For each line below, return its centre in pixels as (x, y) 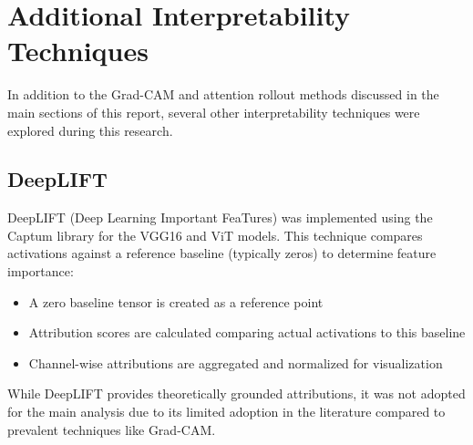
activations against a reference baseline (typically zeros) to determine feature (222, 253)
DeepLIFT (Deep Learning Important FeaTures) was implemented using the (220, 217)
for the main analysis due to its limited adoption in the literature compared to (226, 412)
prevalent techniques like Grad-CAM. (112, 429)
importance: (41, 271)
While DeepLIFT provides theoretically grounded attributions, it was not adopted (236, 393)
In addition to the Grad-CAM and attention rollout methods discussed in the (223, 94)
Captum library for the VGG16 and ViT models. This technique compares (215, 235)
